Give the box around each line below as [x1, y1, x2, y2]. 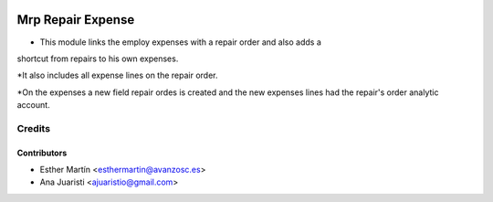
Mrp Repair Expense [16, 12, 135, 27]
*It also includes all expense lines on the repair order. [16, 69, 218, 81]
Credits [16, 122, 50, 134]
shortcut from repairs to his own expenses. [16, 53, 179, 64]
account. [16, 100, 50, 111]
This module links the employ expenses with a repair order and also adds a [39, 37, 321, 48]
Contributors [16, 147, 68, 158]
